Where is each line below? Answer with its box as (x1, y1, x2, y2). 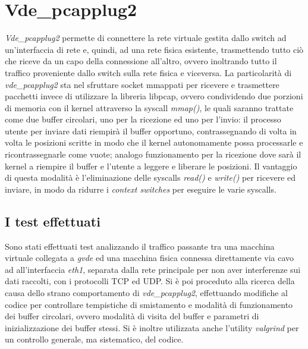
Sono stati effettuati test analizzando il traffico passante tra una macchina (5, 240, 275, 252)
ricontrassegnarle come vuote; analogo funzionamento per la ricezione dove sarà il (5, 148, 301, 161)
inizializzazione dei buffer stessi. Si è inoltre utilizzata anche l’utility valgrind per (5, 321, 299, 334)
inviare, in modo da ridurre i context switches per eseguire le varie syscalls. (5, 183, 276, 195)
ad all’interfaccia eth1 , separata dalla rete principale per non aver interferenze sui (5, 263, 301, 275)
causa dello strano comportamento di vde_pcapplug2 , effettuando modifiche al (5, 287, 288, 299)
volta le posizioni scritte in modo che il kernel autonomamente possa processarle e (5, 136, 303, 149)
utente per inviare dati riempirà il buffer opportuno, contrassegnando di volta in (5, 124, 297, 137)
